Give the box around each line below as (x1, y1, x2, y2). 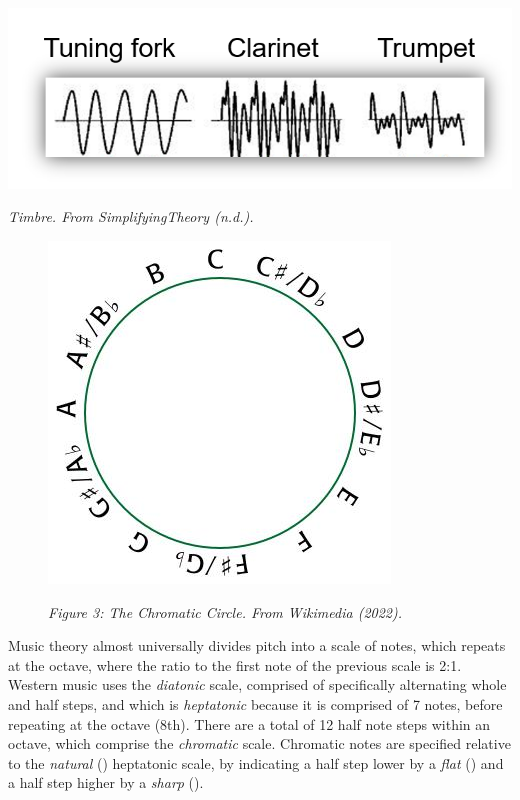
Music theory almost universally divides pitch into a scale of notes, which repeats (8, 635, 506, 656)
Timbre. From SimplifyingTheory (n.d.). (8, 206, 254, 227)
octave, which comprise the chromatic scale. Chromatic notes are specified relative (8, 733, 511, 754)
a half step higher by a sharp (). (8, 772, 204, 793)
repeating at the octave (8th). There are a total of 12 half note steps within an (8, 713, 491, 734)
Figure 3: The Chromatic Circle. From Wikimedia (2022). (48, 601, 403, 622)
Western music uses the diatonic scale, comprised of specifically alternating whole (8, 674, 507, 695)
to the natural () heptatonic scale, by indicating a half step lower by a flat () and (8, 752, 504, 773)
